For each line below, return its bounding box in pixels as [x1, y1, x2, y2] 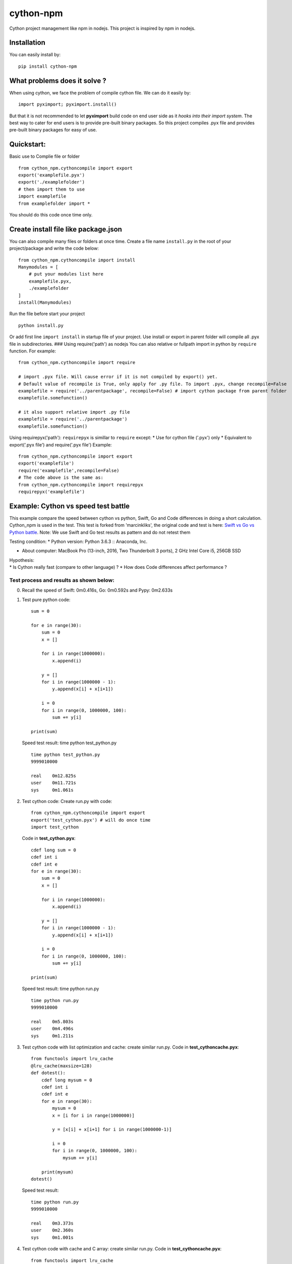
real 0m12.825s [31, 773, 77, 779]
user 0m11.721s [31, 780, 77, 786]
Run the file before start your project [9, 311, 85, 317]
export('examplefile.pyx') [18, 172, 85, 178]
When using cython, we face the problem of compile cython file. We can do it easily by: [9, 89, 191, 96]
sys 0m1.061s [31, 787, 74, 793]
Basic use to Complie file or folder [9, 153, 80, 159]
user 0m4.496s [31, 1026, 74, 1031]
